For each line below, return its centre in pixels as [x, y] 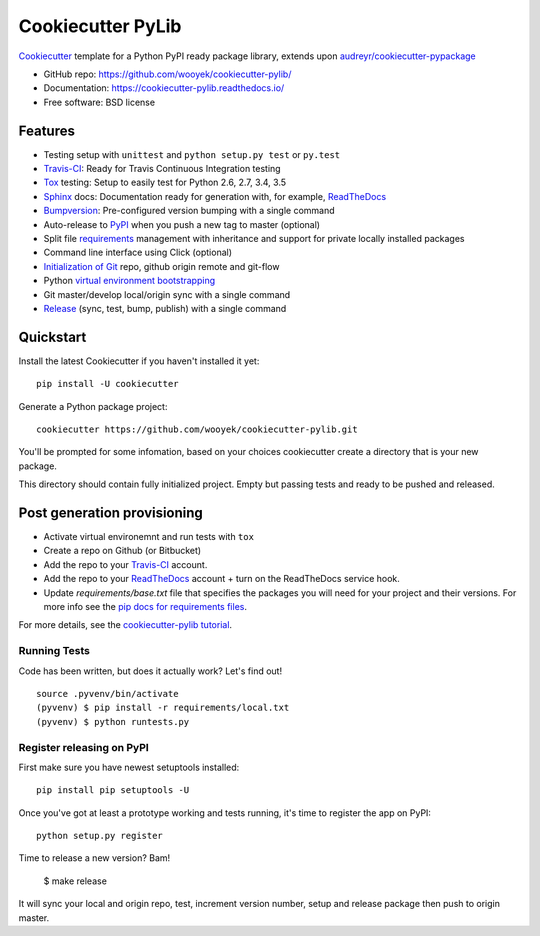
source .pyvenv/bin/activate [107, 693]
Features [46, 130]
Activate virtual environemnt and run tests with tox [149, 537]
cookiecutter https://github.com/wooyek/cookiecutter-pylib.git [197, 429]
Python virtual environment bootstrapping [129, 281]
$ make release [75, 881]
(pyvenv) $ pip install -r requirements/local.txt [163, 708]
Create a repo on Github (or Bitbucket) [122, 551]
